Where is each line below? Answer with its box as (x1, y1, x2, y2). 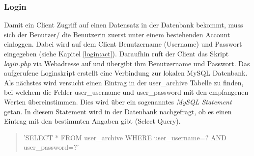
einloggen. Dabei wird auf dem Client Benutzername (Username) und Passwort (4, 39, 242, 49)
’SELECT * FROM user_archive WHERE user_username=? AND (23, 132, 226, 142)
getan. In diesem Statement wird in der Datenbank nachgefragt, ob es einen (4, 106, 232, 116)
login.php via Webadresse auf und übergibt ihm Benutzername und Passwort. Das (4, 58, 250, 68)
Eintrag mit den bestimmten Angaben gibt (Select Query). (4, 116, 181, 126)
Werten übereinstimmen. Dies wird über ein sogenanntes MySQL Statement (4, 96, 232, 106)
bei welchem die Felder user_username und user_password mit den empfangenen (4, 87, 249, 97)
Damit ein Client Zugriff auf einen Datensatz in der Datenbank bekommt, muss (4, 20, 243, 30)
